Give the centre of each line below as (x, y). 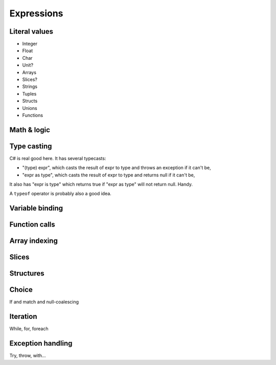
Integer (30, 44)
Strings (30, 86)
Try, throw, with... (28, 356)
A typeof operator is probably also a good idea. (61, 194)
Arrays (29, 72)
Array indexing (34, 241)
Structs (30, 101)
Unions (30, 108)
